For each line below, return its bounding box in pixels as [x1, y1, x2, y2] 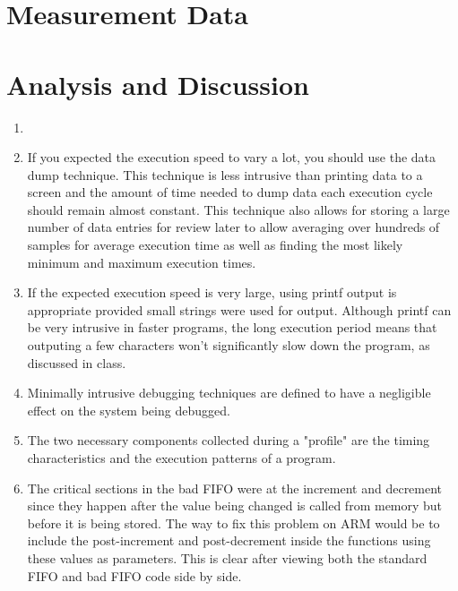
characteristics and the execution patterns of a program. [27, 449, 336, 467]
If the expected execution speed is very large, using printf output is [27, 283, 397, 302]
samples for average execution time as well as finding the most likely [27, 236, 403, 254]
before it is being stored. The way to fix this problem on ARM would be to [27, 513, 440, 532]
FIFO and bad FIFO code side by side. [27, 566, 242, 585]
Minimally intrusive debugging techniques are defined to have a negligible [27, 383, 431, 402]
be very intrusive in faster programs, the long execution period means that [27, 318, 437, 337]
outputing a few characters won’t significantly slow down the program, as [27, 336, 430, 355]
